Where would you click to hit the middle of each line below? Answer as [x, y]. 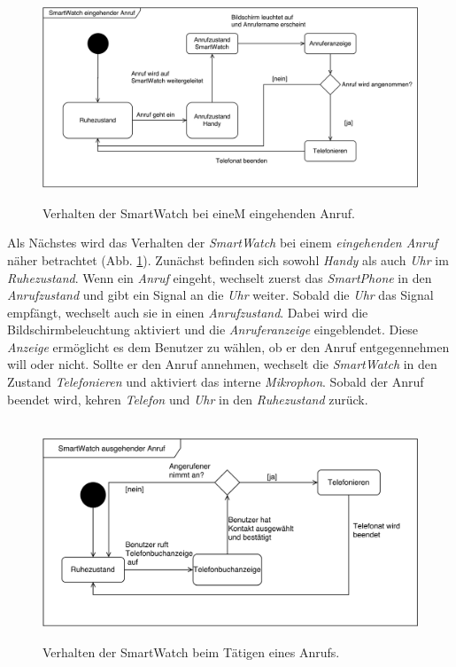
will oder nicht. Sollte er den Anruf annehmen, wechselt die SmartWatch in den [222, 364]
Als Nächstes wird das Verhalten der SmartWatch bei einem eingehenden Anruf [222, 243]
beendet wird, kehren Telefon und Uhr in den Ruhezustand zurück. [188, 399]
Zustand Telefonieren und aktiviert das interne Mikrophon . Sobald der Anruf [216, 382]
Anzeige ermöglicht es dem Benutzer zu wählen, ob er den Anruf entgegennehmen [228, 346]
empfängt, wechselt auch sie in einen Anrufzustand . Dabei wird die [188, 312]
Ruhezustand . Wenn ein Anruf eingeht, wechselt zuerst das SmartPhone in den [220, 277]
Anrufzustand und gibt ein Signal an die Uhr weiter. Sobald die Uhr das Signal [220, 295]
